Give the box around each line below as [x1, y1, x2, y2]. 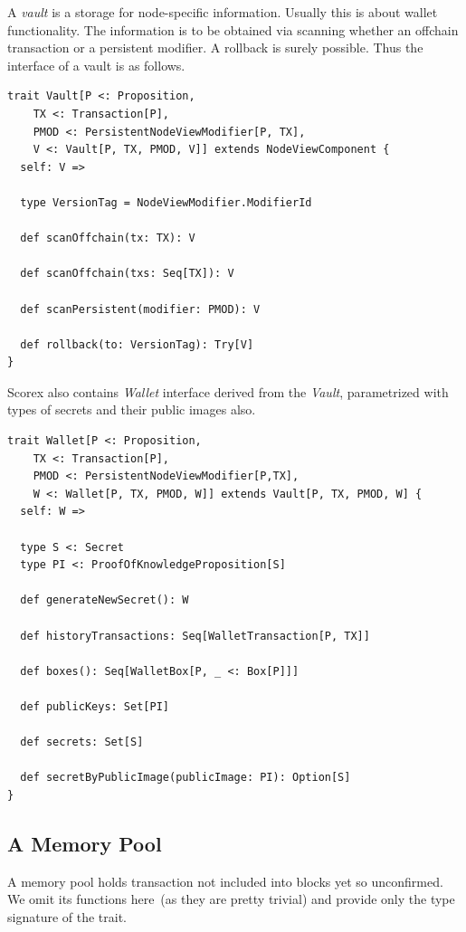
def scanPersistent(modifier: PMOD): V [20, 302, 261, 316]
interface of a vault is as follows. [7, 55, 185, 74]
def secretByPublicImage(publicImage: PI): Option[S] [20, 771, 351, 785]
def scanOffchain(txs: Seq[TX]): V [20, 267, 234, 281]
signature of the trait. [7, 907, 128, 926]
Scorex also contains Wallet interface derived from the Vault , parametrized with [7, 382, 449, 401]
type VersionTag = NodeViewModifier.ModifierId [20, 195, 312, 209]
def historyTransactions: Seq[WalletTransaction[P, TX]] [20, 629, 370, 642]
